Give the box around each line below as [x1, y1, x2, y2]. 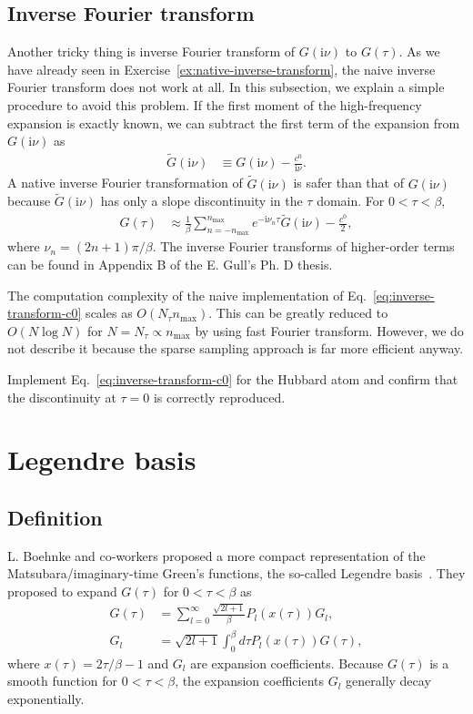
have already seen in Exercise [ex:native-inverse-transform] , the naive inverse [7, 59, 436, 78]
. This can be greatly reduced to [208, 303, 388, 322]
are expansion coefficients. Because [190, 653, 384, 672]
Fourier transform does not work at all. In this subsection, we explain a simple [7, 77, 445, 97]
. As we [398, 42, 440, 61]
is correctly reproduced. [153, 387, 286, 406]
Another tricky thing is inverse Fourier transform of [7, 42, 296, 61]
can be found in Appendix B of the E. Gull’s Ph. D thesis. [7, 255, 333, 273]
